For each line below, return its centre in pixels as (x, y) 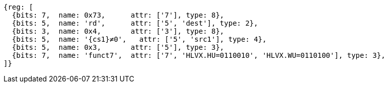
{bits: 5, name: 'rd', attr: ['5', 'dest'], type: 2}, (135, 23)
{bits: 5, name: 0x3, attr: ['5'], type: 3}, (118, 47)
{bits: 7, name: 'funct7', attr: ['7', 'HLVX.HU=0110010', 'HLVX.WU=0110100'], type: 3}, (199, 55)
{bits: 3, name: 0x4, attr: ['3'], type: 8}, (118, 31)
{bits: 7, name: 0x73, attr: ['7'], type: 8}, (118, 15)
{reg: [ (19, 7)
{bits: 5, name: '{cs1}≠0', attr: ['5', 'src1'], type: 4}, (139, 39)
